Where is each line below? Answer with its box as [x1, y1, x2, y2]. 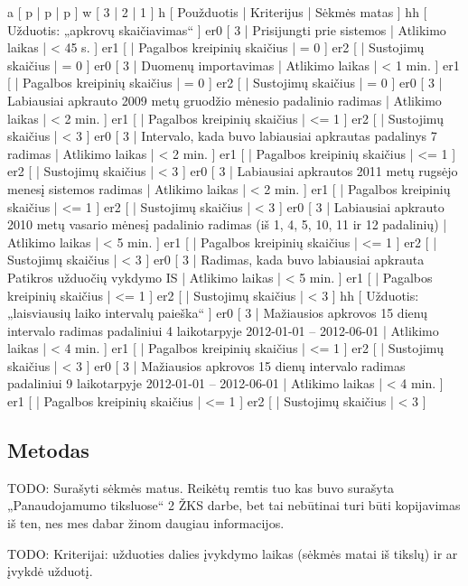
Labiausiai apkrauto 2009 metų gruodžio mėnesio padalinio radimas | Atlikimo [7, 90, 442, 109]
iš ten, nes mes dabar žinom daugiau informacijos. [7, 514, 285, 533]
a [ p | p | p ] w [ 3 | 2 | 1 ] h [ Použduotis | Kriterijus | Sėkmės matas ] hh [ [7, 3, 427, 21]
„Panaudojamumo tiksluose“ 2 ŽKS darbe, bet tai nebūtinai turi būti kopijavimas [7, 496, 461, 515]
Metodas [7, 436, 89, 464]
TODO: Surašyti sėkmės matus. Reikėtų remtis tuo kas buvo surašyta [7, 478, 395, 497]
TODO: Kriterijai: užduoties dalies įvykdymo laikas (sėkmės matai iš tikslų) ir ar [7, 544, 458, 563]
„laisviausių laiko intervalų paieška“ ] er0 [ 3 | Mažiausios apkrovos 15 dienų [7, 303, 427, 322]
